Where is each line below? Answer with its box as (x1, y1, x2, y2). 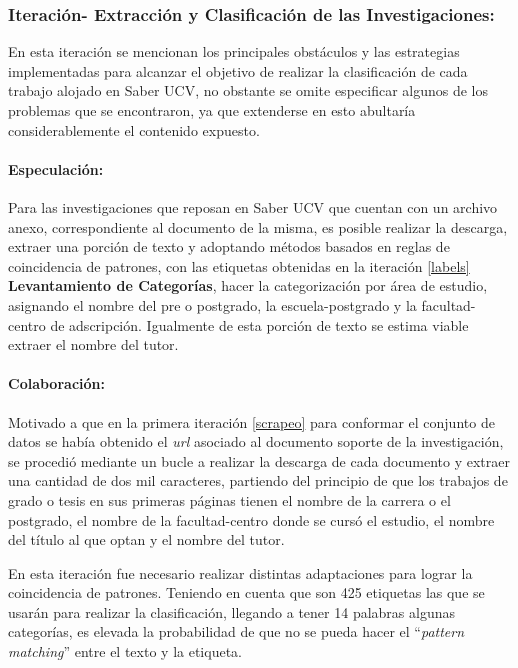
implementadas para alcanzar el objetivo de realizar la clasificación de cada (8, 60, 468, 81)
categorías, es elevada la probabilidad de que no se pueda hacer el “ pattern (8, 621, 465, 642)
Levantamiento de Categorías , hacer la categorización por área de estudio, (8, 275, 488, 296)
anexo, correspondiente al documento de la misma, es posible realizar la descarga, (8, 216, 508, 237)
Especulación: (8, 158, 104, 179)
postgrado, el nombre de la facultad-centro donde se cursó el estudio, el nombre (8, 509, 495, 530)
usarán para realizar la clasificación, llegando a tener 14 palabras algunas (8, 601, 456, 622)
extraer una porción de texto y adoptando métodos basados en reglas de (8, 236, 450, 257)
